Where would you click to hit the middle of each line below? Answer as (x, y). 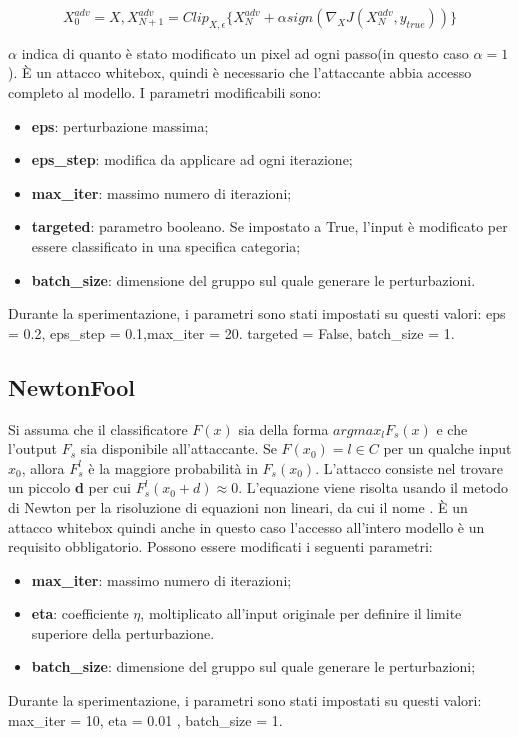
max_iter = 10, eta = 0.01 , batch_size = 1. (145, 719)
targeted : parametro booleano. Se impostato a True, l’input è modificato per (269, 226)
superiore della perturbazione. (123, 632)
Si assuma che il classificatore (98, 428)
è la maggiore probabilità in (173, 467)
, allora (43, 467)
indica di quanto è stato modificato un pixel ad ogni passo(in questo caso (245, 52)
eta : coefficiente (80, 613)
